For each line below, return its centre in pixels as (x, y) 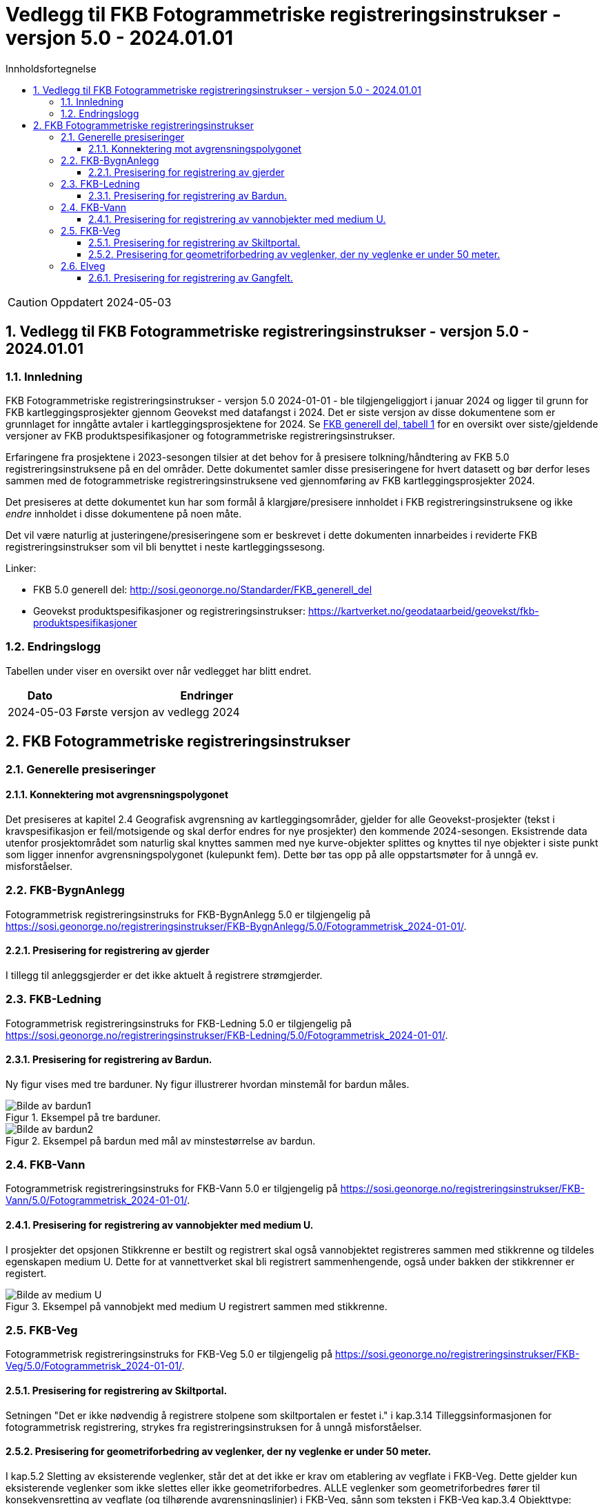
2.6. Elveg (83, 266)
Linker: (21, 568)
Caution (28, 302)
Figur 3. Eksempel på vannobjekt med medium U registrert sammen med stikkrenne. (197, 1306)
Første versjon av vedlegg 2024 (157, 712)
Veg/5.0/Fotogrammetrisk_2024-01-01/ (94, 1366)
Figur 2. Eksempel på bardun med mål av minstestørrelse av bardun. (161, 1140)
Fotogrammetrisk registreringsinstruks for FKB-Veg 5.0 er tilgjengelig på (169, 1354)
